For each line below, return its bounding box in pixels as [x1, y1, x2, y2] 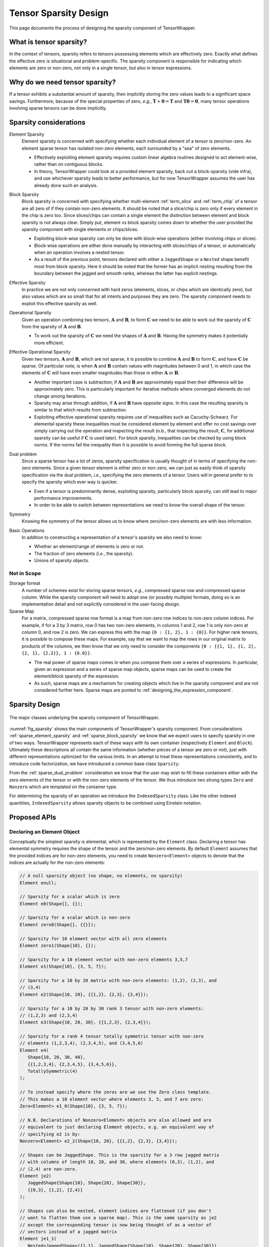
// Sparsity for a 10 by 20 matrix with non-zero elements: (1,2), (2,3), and [19, 978, 217, 983]
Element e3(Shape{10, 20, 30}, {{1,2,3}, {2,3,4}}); [19, 1020, 151, 1025]
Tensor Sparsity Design [9, 7, 109, 18]
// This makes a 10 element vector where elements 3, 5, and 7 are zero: [19, 1096, 204, 1102]
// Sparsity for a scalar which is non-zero [19, 915, 131, 920]
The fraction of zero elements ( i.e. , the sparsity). [34, 550, 134, 556]
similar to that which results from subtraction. [34, 407, 127, 413]
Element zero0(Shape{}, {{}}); [19, 922, 97, 927]
